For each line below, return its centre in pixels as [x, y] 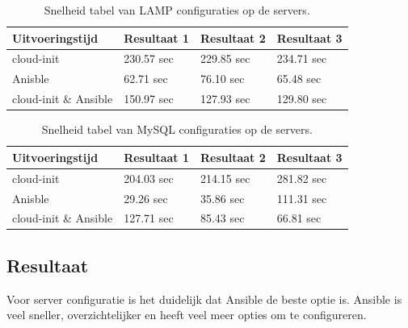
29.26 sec [146, 198]
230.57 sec [149, 58]
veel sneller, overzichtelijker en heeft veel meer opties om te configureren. [187, 315]
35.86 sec [222, 198]
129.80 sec [302, 99]
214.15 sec [225, 178]
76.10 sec [222, 79]
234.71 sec [302, 58]
